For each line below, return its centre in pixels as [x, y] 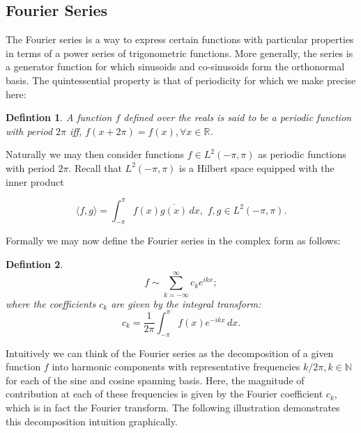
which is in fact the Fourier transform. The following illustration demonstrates [173, 408]
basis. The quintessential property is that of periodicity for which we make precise [181, 80]
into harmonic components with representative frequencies [176, 367]
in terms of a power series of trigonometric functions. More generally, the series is [179, 53]
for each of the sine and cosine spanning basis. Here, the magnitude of [155, 380]
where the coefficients [51, 303]
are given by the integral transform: [186, 303]
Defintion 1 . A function [59, 117]
